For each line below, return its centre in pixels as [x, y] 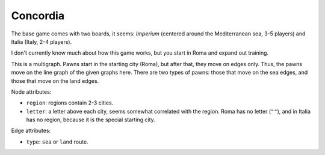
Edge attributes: [31, 131]
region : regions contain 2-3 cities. [70, 103]
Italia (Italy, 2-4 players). [42, 41]
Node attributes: [31, 92]
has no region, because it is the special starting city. [91, 120]
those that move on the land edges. [55, 81]
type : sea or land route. [57, 142]
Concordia [38, 16]
